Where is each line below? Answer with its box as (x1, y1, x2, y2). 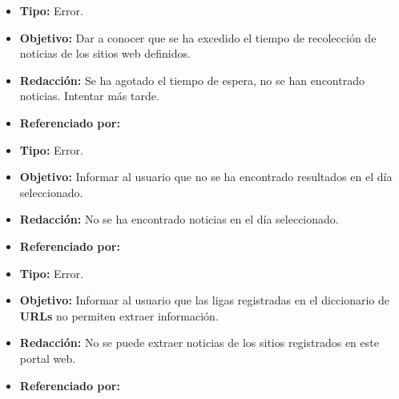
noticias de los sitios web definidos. (19, 45, 191, 62)
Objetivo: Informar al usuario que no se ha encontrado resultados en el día (19, 168, 393, 185)
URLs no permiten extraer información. (19, 307, 219, 324)
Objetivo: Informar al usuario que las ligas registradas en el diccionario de (19, 292, 389, 308)
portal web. (19, 349, 76, 366)
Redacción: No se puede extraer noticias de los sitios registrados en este (19, 334, 379, 351)
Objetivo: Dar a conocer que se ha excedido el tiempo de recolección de (19, 29, 377, 46)
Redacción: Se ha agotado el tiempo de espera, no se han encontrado (19, 71, 365, 88)
